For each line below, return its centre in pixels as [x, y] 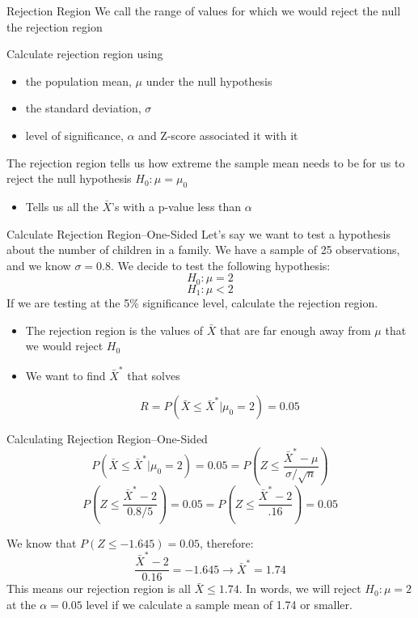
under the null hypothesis [209, 80]
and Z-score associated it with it [218, 135]
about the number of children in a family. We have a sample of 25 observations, [203, 250]
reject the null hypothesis [69, 178]
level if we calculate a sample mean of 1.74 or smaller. [219, 604]
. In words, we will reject [300, 588]
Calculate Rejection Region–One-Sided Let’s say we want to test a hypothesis [198, 233]
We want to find [65, 375]
